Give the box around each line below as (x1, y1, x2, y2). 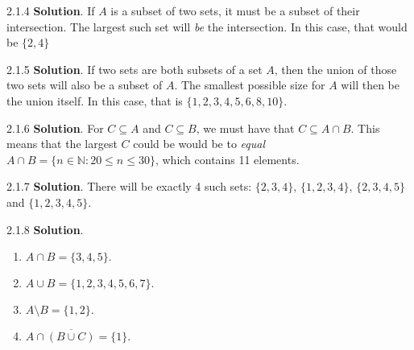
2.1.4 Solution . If (6, 2, 95, 19)
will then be (341, 76, 400, 93)
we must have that (203, 119, 295, 136)
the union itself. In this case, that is (6, 92, 183, 109)
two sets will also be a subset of (6, 76, 163, 93)
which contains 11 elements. (162, 150, 300, 167)
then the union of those (281, 60, 397, 77)
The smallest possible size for (180, 76, 325, 93)
